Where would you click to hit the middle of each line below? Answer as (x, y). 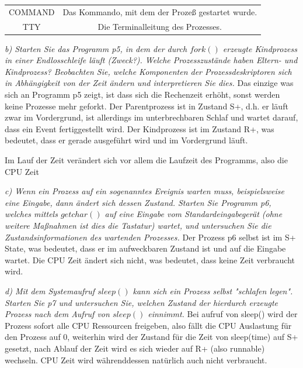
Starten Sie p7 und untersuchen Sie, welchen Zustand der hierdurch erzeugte (142, 302)
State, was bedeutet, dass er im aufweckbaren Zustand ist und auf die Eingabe (145, 248)
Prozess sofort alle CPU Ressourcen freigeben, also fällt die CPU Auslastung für (148, 325)
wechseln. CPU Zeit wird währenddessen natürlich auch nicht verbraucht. (136, 360)
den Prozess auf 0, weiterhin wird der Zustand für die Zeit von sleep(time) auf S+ (151, 337)
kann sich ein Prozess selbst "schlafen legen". (213, 290)
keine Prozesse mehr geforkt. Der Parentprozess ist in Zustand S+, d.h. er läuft (147, 106)
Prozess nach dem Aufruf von (57, 314)
